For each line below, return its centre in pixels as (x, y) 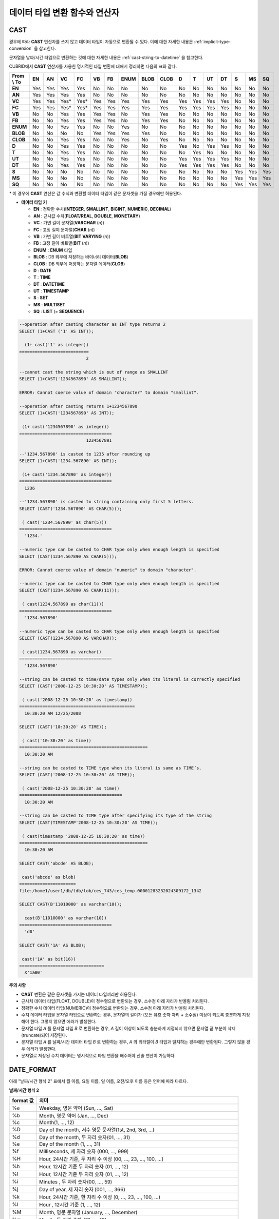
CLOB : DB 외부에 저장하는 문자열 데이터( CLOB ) (79, 264)
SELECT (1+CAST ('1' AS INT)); (57, 331)
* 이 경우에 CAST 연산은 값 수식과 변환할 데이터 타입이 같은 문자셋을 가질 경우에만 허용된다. (96, 193)
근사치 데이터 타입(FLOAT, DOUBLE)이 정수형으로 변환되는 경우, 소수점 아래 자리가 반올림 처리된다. (115, 1001)
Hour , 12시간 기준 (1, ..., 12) (70, 1204)
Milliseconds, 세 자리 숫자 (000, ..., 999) (84, 1151)
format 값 (23, 1101)
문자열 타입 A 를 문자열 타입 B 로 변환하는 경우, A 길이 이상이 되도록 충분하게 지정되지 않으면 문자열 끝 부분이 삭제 (128, 1028)
